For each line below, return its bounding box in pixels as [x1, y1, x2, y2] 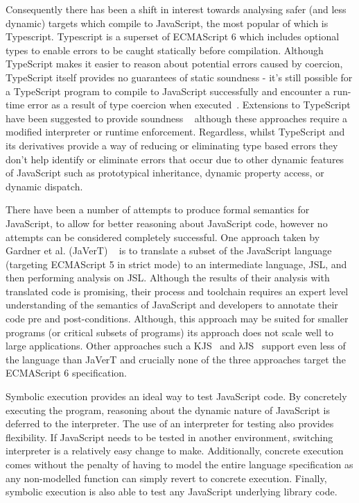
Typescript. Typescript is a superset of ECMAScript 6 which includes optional [6, 29, 340, 44]
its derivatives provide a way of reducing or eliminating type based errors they [6, 138, 338, 152]
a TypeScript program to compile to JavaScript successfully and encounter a [6, 83, 331, 98]
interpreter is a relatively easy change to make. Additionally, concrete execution [6, 443, 344, 458]
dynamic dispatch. [6, 179, 83, 193]
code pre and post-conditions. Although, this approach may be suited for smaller [6, 311, 349, 326]
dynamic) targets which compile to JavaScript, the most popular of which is [6, 15, 329, 30]
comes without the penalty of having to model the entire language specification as [6, 457, 353, 471]
